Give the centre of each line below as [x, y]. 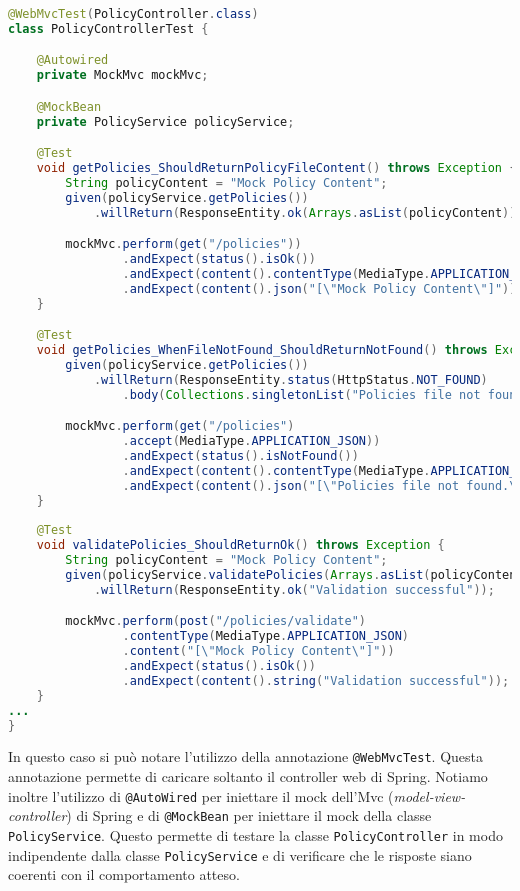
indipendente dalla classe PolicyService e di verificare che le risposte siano [240, 854]
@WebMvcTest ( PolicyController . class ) [133, 14]
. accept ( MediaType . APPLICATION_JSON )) [251, 441]
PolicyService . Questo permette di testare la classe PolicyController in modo [255, 835]
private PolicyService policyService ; [165, 121]
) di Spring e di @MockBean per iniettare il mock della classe [249, 815]
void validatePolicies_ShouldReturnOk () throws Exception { [240, 545]
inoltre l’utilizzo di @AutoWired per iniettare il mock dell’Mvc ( [201, 795]
